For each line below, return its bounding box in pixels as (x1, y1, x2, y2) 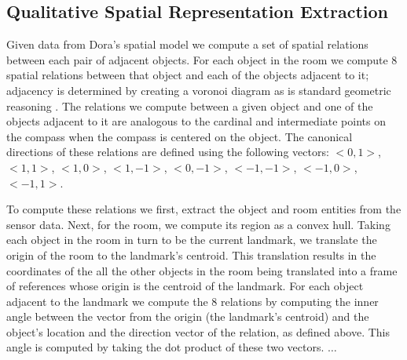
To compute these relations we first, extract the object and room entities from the (6, 201, 401, 217)
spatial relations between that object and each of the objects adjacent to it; (6, 67, 369, 83)
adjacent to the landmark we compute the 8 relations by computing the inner (6, 293, 379, 309)
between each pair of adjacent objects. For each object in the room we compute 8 (6, 51, 398, 67)
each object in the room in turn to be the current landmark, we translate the (6, 231, 377, 248)
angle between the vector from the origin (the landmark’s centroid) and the (6, 308, 369, 325)
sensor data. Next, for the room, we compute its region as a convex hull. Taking (6, 216, 390, 232)
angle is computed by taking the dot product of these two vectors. (6, 339, 324, 355)
